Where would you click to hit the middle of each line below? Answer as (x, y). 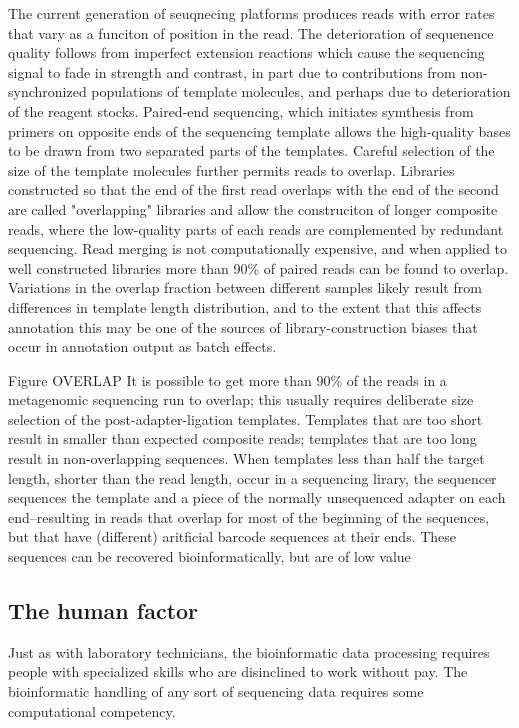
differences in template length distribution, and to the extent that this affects (245, 306)
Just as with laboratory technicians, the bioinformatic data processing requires (249, 651)
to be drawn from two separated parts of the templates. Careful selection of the (251, 150)
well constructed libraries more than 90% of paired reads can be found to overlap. (258, 267)
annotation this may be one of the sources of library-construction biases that (243, 326)
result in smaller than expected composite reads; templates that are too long (242, 438)
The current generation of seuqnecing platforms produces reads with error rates (251, 13)
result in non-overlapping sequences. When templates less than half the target (246, 458)
